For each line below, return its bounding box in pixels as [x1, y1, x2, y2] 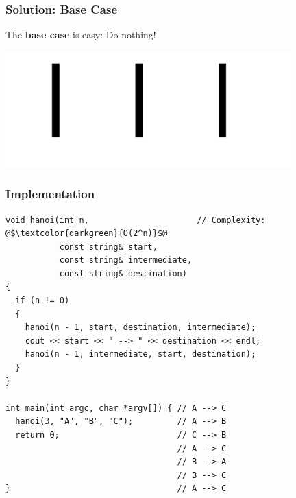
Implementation [5, 185, 95, 202]
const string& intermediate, [59, 255, 193, 265]
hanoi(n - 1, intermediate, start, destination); [25, 349, 256, 359]
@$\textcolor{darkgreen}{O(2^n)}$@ [5, 228, 168, 239]
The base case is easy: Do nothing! [5, 27, 156, 42]
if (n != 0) [15, 296, 70, 306]
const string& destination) [59, 268, 187, 278]
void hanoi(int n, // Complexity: [5, 215, 266, 225]
